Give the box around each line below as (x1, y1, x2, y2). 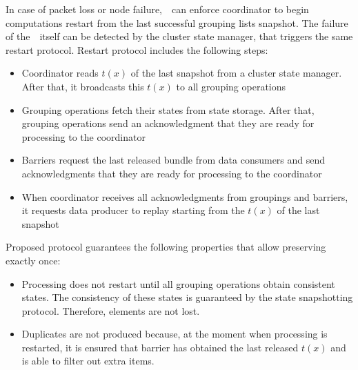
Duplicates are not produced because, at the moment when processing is (21, 327, 328, 341)
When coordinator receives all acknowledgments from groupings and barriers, (21, 189, 348, 204)
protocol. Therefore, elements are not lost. (21, 303, 200, 318)
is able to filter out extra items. (21, 353, 155, 368)
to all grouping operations (176, 79, 286, 93)
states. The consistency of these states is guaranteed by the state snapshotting (21, 290, 353, 304)
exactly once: (6, 253, 61, 267)
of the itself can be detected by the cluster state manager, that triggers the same (6, 29, 353, 43)
